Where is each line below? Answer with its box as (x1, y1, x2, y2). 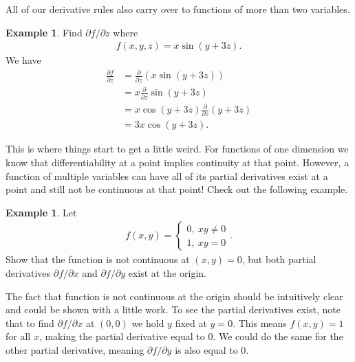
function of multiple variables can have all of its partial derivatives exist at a (6, 168, 328, 183)
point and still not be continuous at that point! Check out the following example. (6, 182, 348, 196)
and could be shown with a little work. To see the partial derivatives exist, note (6, 302, 341, 317)
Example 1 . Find (6, 25, 83, 39)
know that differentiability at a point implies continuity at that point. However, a (6, 155, 349, 170)
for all (6, 329, 31, 343)
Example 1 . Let (6, 205, 77, 219)
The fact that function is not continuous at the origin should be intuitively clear (6, 289, 343, 303)
